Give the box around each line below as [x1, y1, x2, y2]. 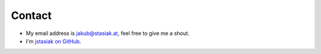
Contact [11, 9, 52, 22]
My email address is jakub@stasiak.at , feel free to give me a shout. [26, 30, 190, 37]
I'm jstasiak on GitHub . [26, 37, 81, 45]
